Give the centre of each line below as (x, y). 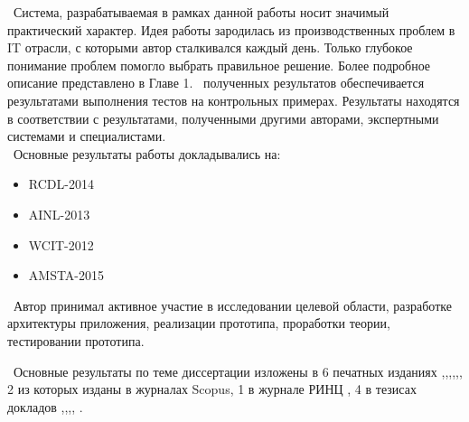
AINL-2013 (59, 214)
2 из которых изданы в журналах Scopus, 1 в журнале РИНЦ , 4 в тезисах (212, 389)
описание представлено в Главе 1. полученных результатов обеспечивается (216, 83)
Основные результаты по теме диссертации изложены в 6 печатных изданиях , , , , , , (238, 371)
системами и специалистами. (87, 136)
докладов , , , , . (45, 406)
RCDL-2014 (61, 184)
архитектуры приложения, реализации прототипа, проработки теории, (199, 323)
